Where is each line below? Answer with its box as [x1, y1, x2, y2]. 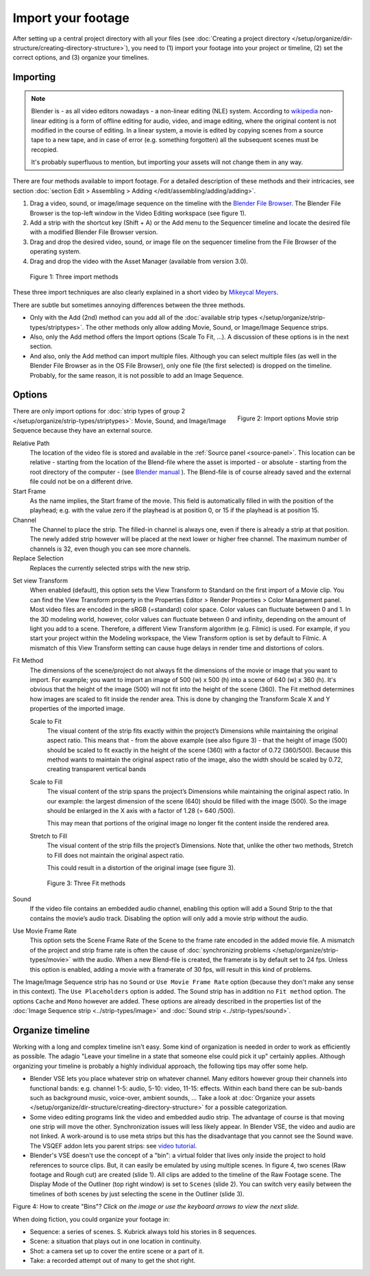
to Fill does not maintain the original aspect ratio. [47, 851, 185, 859]
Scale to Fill [29, 777, 63, 786]
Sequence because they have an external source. [12, 426, 153, 435]
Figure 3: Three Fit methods [47, 879, 126, 887]
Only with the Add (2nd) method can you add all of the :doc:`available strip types [29, 313, 258, 322]
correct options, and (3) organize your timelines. [12, 54, 149, 62]
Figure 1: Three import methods [29, 272, 119, 281]
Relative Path [12, 439, 50, 447]
